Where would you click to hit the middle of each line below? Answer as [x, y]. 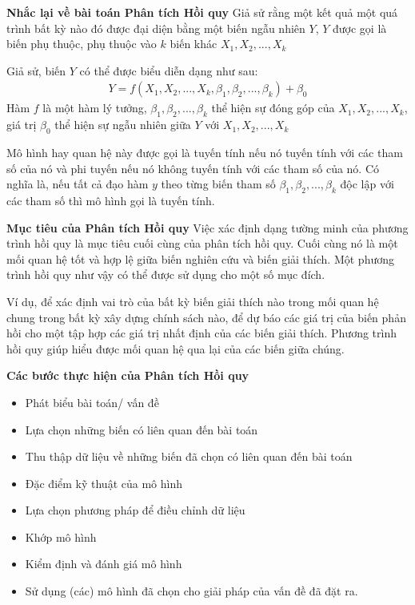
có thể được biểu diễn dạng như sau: [169, 70]
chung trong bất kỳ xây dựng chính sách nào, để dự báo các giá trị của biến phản [206, 317]
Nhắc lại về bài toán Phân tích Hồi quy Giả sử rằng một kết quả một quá [202, 12]
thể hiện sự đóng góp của [273, 108]
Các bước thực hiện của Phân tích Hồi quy [128, 375]
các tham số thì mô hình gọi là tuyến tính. [111, 200]
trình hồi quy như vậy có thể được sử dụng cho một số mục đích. [166, 274]
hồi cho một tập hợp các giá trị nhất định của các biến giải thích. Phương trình [202, 333]
